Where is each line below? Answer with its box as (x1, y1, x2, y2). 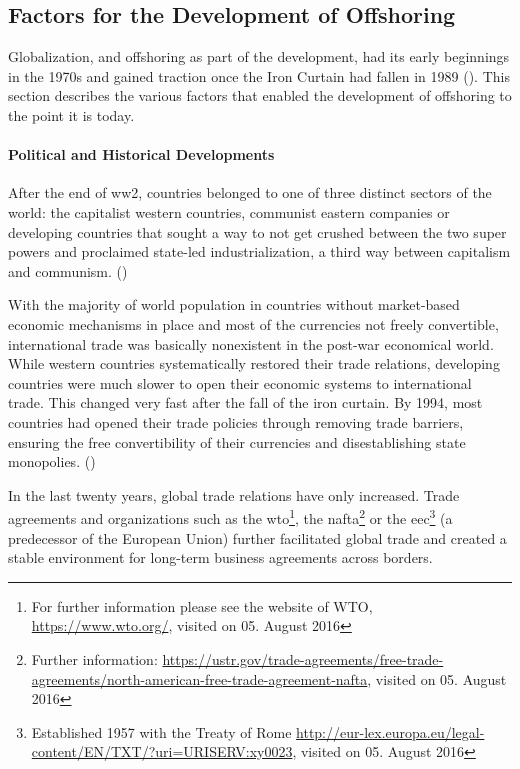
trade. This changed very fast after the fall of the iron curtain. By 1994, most (8, 392, 483, 413)
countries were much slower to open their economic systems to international (8, 372, 472, 393)
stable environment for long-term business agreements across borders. (8, 547, 433, 568)
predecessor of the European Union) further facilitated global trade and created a (8, 527, 507, 548)
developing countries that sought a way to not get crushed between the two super (8, 221, 507, 242)
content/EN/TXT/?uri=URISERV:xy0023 (31, 741, 293, 762)
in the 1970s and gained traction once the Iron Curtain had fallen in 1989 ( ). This (8, 65, 510, 86)
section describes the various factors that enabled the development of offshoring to (8, 85, 512, 106)
